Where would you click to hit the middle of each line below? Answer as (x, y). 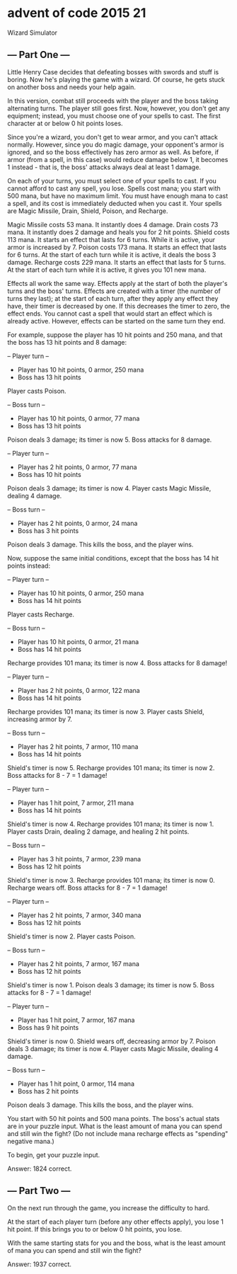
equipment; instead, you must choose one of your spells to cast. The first (114, 115)
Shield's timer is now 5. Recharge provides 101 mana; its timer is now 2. (111, 768)
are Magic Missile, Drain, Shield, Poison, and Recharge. (88, 211)
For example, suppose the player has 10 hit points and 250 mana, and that (115, 335)
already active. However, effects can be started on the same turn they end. (116, 321)
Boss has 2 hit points (48, 1091)
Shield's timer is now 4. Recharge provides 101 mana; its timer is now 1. (111, 824)
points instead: (29, 566)
